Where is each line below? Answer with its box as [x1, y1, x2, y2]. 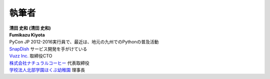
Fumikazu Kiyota [9, 31, 45, 37]
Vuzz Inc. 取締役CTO [9, 53, 52, 59]
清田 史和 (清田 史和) [9, 25, 51, 31]
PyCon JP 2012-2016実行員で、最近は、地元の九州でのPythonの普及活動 [9, 39, 159, 45]
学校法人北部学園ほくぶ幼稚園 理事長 [9, 66, 85, 72]
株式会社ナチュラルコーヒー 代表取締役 [9, 60, 89, 66]
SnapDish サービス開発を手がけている [9, 45, 87, 52]
